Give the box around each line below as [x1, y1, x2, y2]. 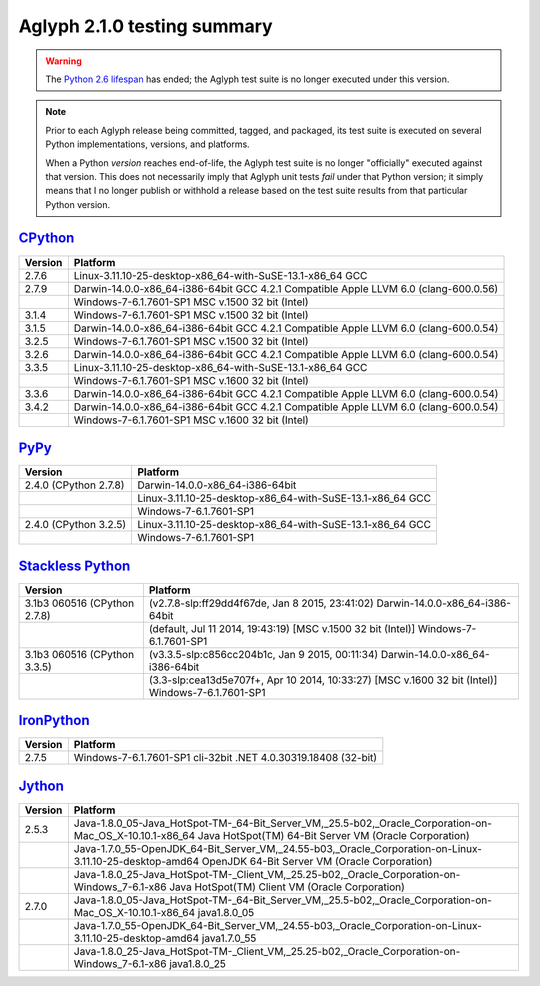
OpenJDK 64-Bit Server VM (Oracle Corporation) [201, 854, 433, 868]
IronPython [18, 712, 90, 729]
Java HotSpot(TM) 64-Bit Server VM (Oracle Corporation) [197, 828, 470, 842]
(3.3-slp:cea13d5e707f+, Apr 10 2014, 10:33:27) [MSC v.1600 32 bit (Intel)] [148, 673, 498, 687]
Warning [45, 55, 82, 67]
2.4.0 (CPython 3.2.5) [24, 518, 127, 532]
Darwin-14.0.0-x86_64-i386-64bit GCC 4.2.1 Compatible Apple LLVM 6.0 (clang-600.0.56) [73, 281, 499, 295]
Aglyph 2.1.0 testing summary [18, 15, 274, 37]
